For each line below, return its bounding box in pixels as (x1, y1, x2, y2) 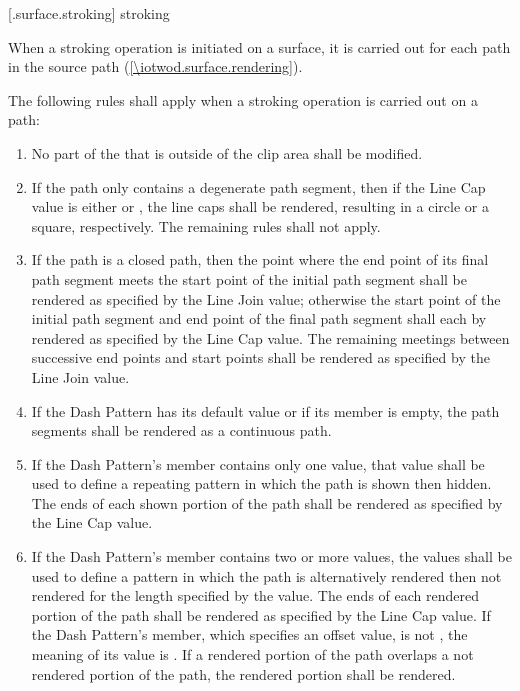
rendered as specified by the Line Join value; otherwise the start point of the (31, 288, 501, 309)
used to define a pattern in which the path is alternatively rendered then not (31, 565, 502, 586)
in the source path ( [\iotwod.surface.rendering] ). (8, 56, 303, 77)
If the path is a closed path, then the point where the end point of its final (31, 249, 489, 270)
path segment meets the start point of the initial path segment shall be (31, 268, 467, 289)
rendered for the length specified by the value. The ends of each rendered (31, 585, 479, 606)
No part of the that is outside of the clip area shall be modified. (31, 142, 423, 163)
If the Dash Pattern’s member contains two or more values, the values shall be (31, 546, 512, 567)
